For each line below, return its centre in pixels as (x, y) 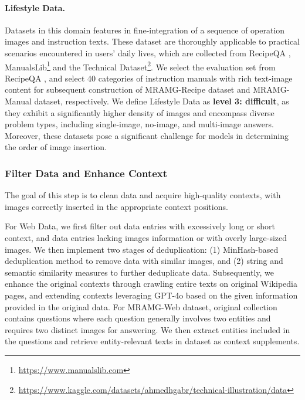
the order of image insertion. (56, 147)
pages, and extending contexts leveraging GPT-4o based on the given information (151, 295)
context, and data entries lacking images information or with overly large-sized (146, 237)
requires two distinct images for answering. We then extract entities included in (148, 329)
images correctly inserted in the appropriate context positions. (116, 206)
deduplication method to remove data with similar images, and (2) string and (144, 261)
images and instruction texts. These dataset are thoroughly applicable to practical (152, 41)
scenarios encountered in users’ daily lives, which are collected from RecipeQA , (148, 52)
